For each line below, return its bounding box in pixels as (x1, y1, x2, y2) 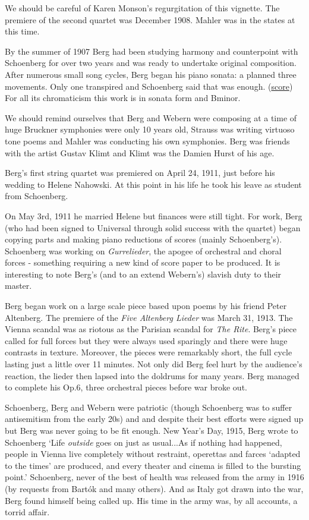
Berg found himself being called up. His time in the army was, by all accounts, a (5, 494, 298, 506)
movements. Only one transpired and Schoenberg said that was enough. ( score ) (5, 80, 293, 92)
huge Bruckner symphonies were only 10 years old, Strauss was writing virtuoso (5, 123, 295, 135)
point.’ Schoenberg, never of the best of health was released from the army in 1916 (5, 471, 304, 483)
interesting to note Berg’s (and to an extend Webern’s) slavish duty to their (5, 267, 282, 280)
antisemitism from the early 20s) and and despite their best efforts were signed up (5, 412, 304, 425)
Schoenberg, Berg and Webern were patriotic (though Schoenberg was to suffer (5, 401, 292, 413)
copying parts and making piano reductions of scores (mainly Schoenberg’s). (5, 233, 282, 245)
